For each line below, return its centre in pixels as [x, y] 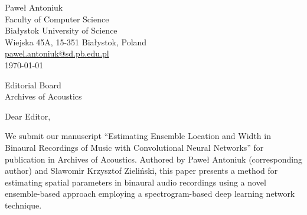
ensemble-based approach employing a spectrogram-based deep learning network [150, 193]
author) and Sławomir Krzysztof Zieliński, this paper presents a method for [141, 171]
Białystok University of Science [61, 30]
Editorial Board [33, 85]
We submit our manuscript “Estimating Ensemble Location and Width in [138, 136]
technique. [23, 205]
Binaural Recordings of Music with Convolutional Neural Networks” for [134, 147]
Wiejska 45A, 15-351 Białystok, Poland [76, 42]
